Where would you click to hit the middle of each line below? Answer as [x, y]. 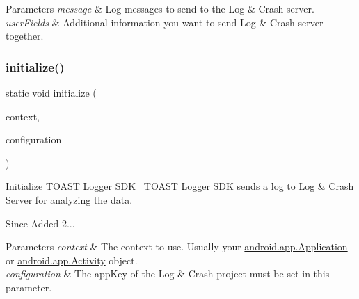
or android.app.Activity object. [72, 260]
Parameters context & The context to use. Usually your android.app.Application [177, 247]
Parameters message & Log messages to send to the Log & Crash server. [160, 8]
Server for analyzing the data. [69, 199]
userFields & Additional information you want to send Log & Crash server [165, 22]
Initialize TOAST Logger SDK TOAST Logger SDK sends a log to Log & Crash [180, 186]
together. [25, 36]
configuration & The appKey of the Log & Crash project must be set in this [168, 274]
